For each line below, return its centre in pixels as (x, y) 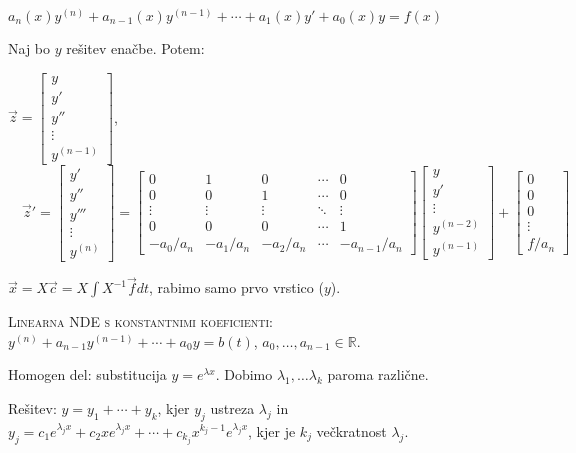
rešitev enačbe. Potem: (135, 48)
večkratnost (351, 430)
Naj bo (29, 48)
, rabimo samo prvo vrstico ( (236, 287)
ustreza (232, 407)
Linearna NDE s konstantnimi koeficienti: (140, 321)
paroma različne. (378, 374)
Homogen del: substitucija (87, 374)
